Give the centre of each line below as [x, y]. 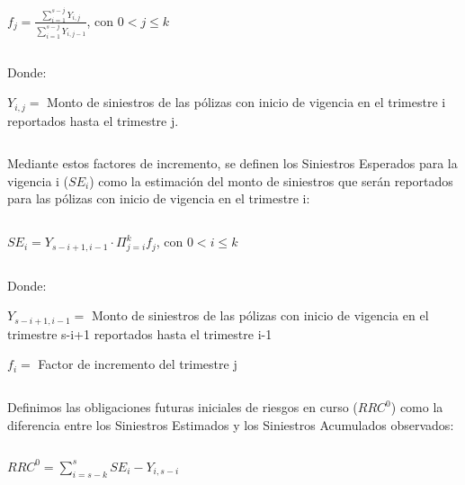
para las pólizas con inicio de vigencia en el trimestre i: [159, 198]
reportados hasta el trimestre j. [93, 120]
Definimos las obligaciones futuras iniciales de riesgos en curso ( [183, 407]
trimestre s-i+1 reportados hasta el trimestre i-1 [140, 333]
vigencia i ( [38, 180]
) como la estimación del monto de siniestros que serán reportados [271, 180]
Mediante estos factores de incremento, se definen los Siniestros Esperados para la [232, 163]
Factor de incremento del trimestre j [138, 364]
